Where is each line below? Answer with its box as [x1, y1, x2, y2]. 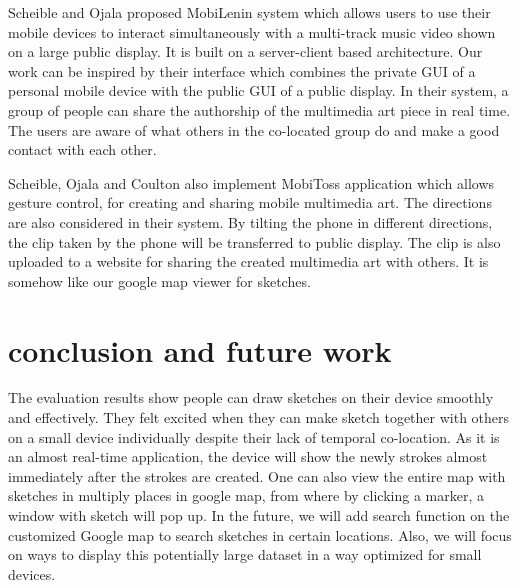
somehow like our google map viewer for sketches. [8, 270, 311, 291]
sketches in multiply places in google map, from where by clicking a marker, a [8, 485, 484, 506]
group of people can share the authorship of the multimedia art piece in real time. [8, 99, 511, 120]
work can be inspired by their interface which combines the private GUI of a [8, 60, 476, 81]
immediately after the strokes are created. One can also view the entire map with [8, 465, 506, 486]
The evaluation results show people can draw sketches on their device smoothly [8, 387, 494, 408]
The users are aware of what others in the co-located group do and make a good [8, 119, 500, 140]
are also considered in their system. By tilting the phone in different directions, [8, 211, 493, 232]
